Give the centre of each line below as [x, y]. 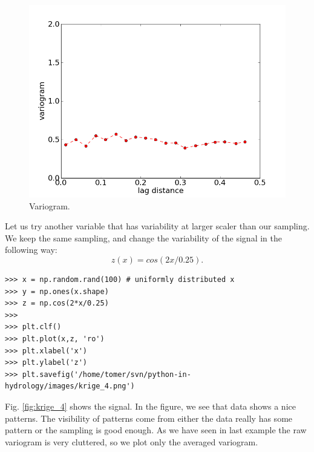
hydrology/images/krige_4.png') [70, 386]
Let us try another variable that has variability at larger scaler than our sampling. [157, 226]
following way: [31, 250]
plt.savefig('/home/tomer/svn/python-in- [106, 374]
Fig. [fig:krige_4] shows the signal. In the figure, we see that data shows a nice [150, 406]
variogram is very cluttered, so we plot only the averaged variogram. [132, 441]
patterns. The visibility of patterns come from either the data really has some [149, 418]
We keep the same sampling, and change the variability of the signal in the [143, 237]
